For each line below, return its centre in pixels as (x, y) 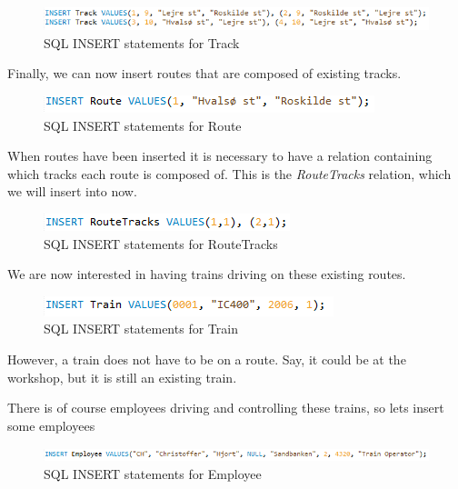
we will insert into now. (72, 191)
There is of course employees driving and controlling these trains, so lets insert (226, 408)
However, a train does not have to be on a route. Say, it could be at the (207, 359)
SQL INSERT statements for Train (141, 329)
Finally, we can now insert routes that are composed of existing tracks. (204, 73)
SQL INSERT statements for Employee (153, 473)
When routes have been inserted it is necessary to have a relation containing (220, 156)
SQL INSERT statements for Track (142, 42)
